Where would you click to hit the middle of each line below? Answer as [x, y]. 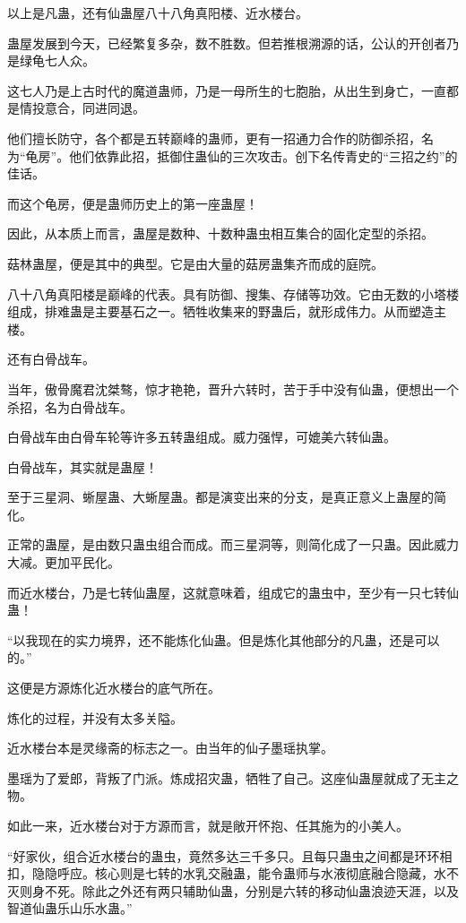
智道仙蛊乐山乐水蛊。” [70, 908]
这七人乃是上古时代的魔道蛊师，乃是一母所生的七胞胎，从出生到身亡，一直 [227, 90]
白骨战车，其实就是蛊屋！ [82, 466]
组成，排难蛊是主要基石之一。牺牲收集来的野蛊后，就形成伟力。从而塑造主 [227, 311]
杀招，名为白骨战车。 [70, 406]
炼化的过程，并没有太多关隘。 [95, 717]
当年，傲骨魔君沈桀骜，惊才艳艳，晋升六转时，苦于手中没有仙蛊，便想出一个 [233, 388]
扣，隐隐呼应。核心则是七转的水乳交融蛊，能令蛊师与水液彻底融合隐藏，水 [227, 873]
